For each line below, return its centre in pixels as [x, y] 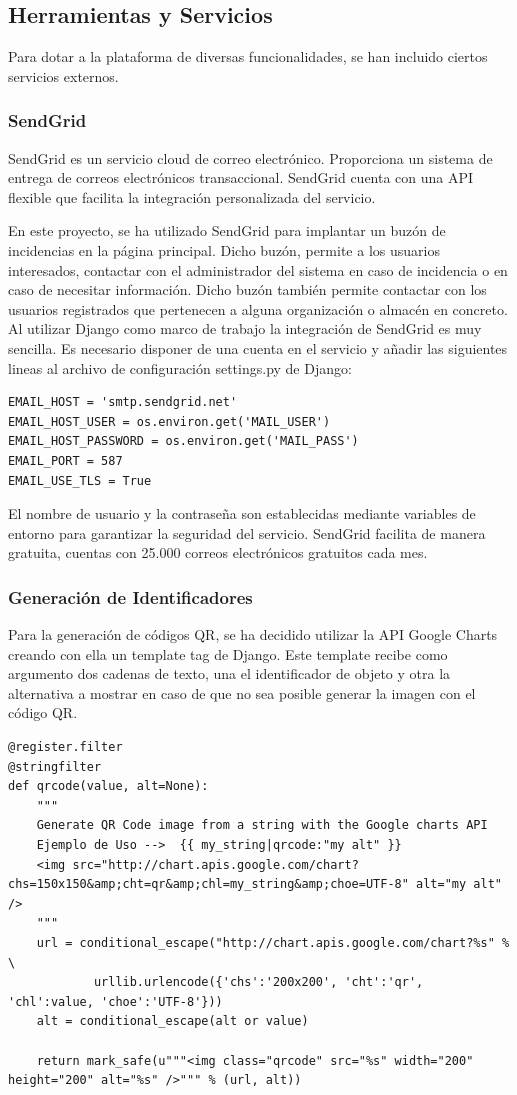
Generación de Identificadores [130, 596]
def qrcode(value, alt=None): [108, 786]
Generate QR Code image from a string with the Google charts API [262, 825]
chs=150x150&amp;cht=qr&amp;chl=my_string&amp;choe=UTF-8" [208, 884]
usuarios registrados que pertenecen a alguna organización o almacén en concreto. [258, 308]
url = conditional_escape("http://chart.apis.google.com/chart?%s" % [273, 943]
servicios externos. [63, 75]
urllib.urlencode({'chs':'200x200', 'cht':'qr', [258, 982]
